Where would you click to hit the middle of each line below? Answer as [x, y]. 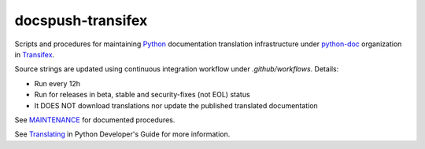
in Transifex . [35, 54]
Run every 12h [57, 83]
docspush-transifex [81, 20]
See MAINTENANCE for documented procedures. [95, 120]
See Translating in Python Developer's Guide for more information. [122, 134]
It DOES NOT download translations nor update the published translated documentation [176, 105]
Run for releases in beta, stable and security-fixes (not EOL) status [142, 95]
